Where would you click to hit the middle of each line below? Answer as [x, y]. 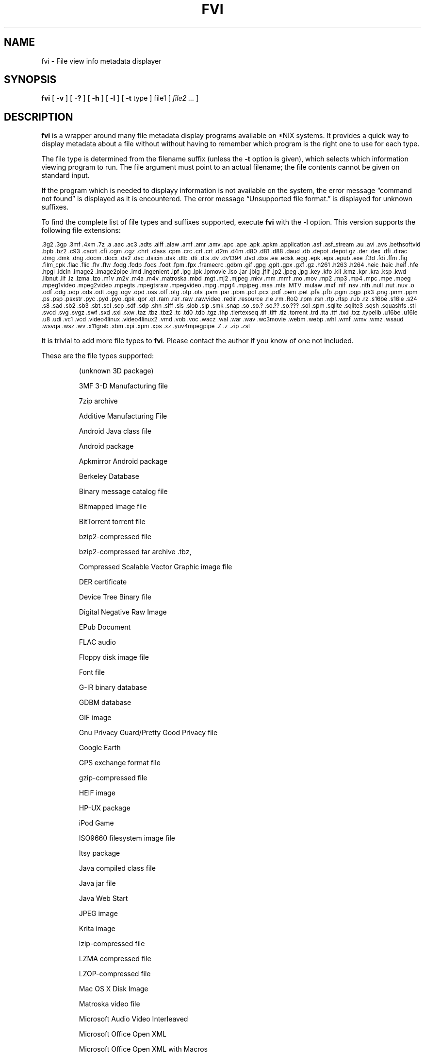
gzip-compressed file [113, 778]
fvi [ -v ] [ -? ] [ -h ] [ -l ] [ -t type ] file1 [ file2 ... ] [120, 98]
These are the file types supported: [98, 356]
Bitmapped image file [113, 507]
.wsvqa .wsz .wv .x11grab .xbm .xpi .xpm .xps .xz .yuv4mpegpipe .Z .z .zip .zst [146, 326]
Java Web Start [103, 898]
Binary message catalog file [123, 492]
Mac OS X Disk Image [114, 989]
